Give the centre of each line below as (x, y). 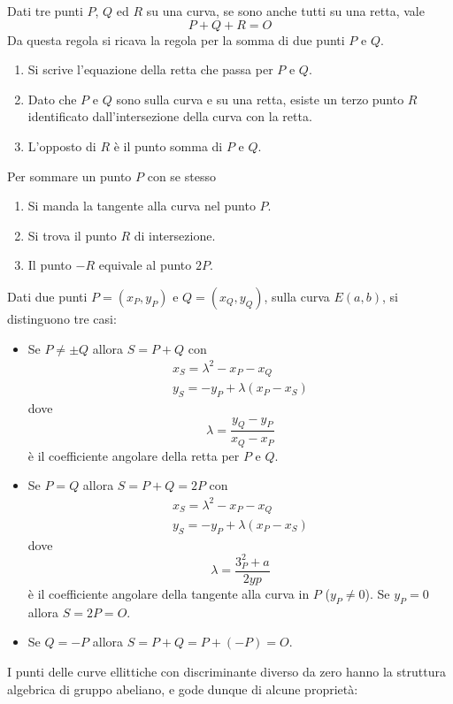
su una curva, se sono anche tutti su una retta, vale (285, 11)
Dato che (52, 99)
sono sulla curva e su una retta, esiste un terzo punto (260, 99)
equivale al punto (145, 265)
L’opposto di (62, 145)
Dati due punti (47, 296)
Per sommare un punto (69, 176)
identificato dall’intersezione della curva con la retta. (170, 116)
